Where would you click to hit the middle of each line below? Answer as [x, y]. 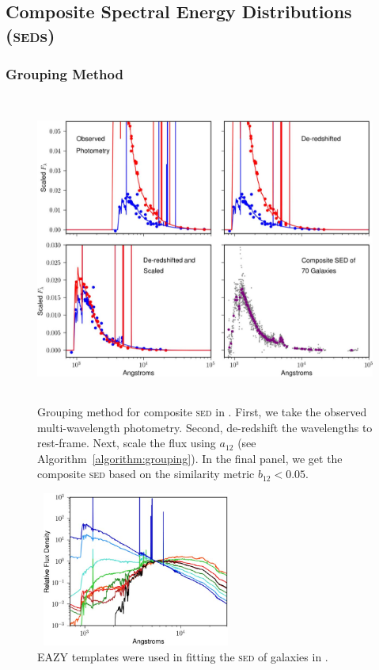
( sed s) [30, 34]
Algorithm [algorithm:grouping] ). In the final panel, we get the [190, 458]
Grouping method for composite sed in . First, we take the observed [202, 411]
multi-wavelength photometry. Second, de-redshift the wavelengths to [205, 427]
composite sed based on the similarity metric [146, 474]
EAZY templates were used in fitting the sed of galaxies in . [183, 656]
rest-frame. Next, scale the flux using [127, 443]
